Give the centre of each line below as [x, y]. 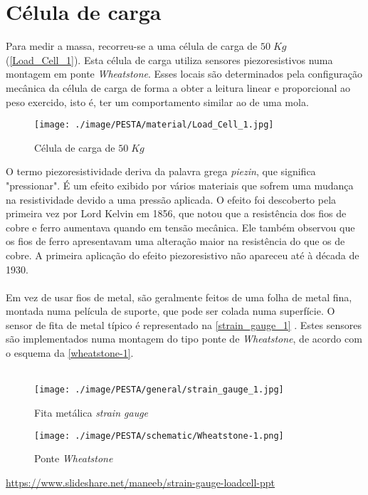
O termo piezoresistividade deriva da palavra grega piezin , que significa [161, 171]
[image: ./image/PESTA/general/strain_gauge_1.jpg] [159, 390]
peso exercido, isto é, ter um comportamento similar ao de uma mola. [157, 101]
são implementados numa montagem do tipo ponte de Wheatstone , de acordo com [184, 339]
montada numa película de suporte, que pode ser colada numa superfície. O [170, 311]
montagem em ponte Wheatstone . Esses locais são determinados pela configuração [184, 74]
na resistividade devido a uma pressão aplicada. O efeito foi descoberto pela [171, 199]
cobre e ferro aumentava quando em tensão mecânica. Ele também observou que [180, 227]
